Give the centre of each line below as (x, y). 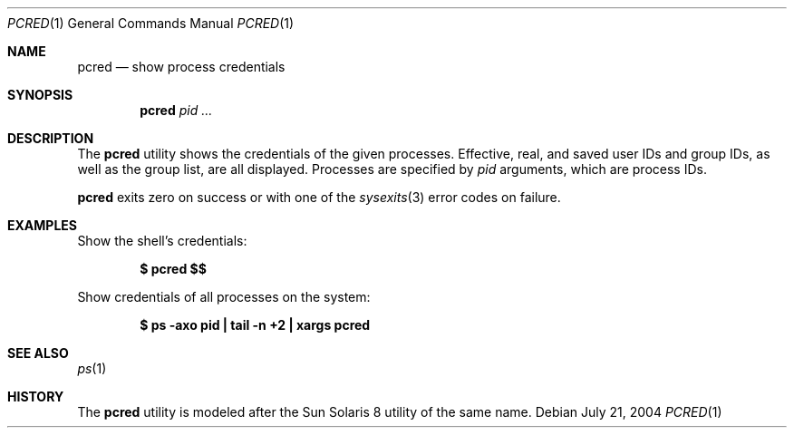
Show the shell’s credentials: (162, 241)
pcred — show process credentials (181, 67)
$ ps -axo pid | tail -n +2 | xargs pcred (255, 325)
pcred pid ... (176, 110)
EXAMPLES (42, 225)
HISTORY (36, 396)
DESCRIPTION (51, 138)
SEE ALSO (38, 353)
